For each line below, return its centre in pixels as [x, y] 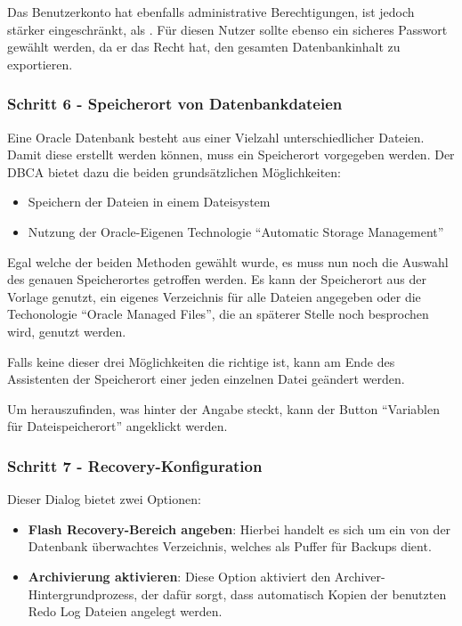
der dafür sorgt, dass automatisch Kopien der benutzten [294, 593]
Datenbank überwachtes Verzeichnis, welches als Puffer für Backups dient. [230, 546]
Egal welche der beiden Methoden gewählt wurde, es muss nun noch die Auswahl [228, 261]
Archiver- [360, 576]
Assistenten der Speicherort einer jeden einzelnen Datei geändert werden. [206, 379]
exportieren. [40, 64]
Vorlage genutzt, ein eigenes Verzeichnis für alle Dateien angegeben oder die [214, 296]
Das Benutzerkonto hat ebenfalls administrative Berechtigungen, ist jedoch [211, 12]
